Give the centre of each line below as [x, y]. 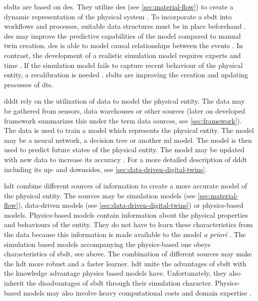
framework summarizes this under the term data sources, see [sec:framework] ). [123, 120]
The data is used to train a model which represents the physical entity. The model [129, 130]
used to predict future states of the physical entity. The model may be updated [124, 150]
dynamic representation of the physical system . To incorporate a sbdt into [118, 16]
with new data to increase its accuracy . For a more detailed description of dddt [126, 159]
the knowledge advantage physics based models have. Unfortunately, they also [122, 273]
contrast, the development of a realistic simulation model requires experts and [123, 55]
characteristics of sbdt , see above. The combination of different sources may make [128, 254]
